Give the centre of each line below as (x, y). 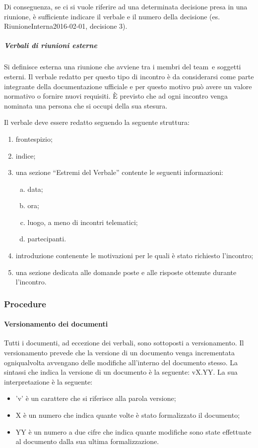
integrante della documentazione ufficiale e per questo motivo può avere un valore (128, 86)
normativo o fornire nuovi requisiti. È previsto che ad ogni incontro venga (116, 96)
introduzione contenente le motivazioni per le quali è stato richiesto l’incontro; (134, 255)
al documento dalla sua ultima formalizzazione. (87, 441)
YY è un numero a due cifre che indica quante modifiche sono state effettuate (133, 431)
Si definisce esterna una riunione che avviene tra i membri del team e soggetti (123, 67)
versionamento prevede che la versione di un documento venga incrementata (119, 353)
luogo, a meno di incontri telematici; (83, 222)
